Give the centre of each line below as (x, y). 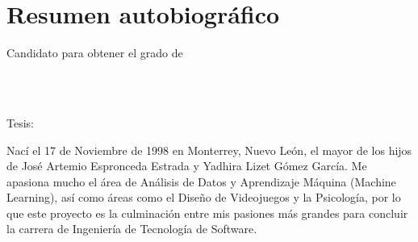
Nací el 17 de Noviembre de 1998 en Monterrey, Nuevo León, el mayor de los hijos (209, 150)
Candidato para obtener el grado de (95, 53)
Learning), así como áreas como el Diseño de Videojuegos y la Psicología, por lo (204, 197)
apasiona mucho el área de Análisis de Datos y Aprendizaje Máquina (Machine (201, 181)
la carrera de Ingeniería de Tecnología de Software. (132, 229)
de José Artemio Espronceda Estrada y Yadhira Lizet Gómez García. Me (187, 166)
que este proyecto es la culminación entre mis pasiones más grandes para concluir (207, 213)
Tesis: (20, 122)
